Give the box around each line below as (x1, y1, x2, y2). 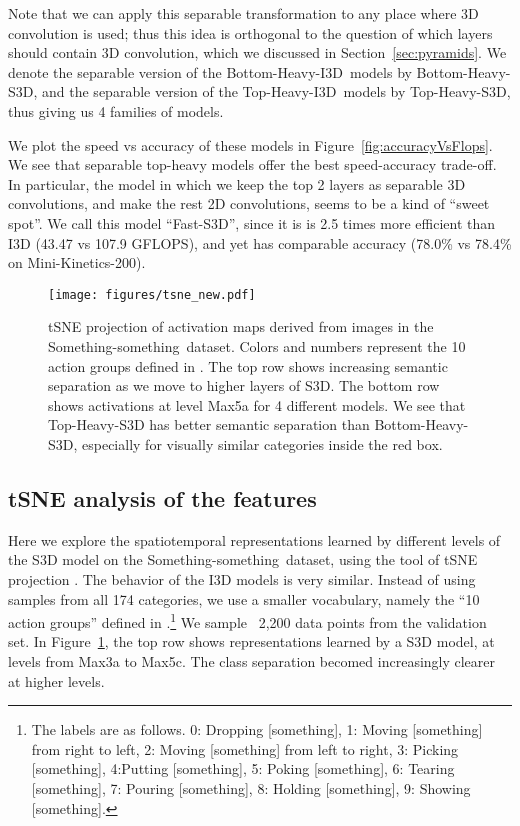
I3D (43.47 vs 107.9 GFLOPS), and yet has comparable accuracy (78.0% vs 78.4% (8, 232, 512, 253)
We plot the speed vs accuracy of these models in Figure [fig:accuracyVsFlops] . (8, 134, 493, 155)
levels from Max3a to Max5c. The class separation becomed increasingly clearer (8, 650, 496, 671)
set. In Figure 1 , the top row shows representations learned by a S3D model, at (8, 631, 495, 652)
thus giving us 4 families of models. (8, 100, 224, 121)
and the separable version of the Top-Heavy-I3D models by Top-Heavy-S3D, (42, 81, 511, 102)
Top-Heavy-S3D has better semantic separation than (48, 414, 370, 435)
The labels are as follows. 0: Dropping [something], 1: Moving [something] (31, 719, 483, 740)
